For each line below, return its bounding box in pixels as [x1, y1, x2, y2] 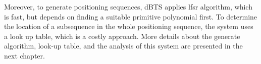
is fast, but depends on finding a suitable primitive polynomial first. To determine [4, 11, 257, 21]
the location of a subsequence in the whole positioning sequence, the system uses [4, 21, 253, 31]
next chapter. [4, 50, 45, 60]
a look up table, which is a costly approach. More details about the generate [4, 30, 240, 41]
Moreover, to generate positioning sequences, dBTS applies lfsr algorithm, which [4, 1, 252, 11]
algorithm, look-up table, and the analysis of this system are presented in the [4, 40, 243, 51]
